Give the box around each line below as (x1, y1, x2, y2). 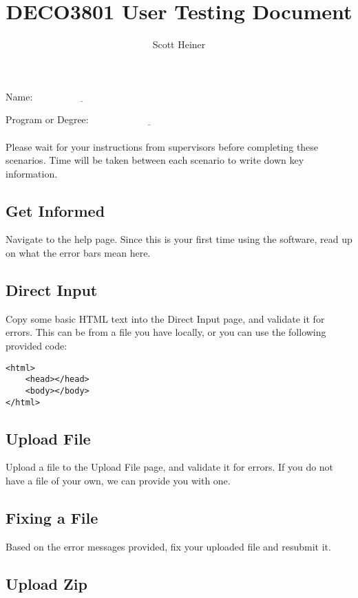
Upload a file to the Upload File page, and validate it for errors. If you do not (6, 460, 334, 474)
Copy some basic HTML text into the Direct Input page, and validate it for (6, 311, 325, 325)
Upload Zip (6, 573, 87, 594)
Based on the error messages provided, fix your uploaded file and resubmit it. (6, 539, 331, 553)
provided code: (6, 339, 67, 353)
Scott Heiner (152, 37, 206, 52)
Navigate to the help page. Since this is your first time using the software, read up (6, 232, 352, 246)
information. (6, 166, 58, 180)
